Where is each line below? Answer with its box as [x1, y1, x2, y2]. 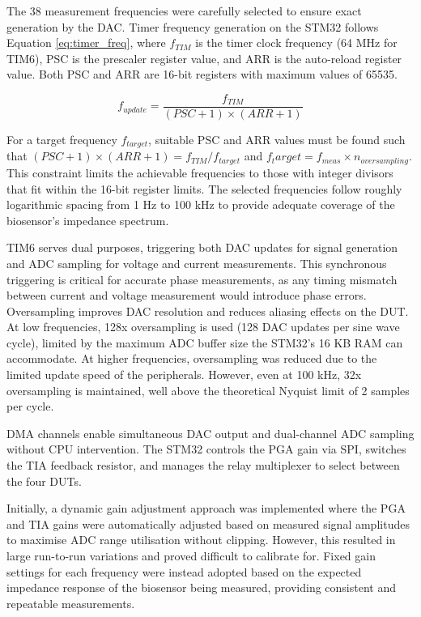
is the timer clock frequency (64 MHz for [195, 34, 398, 51]
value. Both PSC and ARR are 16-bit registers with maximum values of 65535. [6, 66, 398, 83]
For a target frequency [6, 131, 117, 148]
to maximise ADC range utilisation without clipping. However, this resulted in [6, 531, 396, 548]
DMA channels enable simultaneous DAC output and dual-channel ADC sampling [6, 424, 415, 441]
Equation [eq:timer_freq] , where [6, 34, 166, 51]
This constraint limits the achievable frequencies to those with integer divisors [6, 164, 393, 181]
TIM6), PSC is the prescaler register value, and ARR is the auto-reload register [6, 49, 402, 66]
